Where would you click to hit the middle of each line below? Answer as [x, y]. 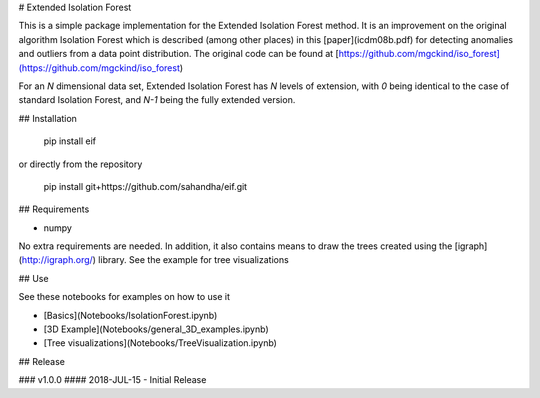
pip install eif [70, 141]
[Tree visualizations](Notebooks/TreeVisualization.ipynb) [160, 343]
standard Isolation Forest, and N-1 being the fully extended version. [157, 100]
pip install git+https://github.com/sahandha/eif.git [145, 186]
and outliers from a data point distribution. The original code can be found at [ [178, 54]
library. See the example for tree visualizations [193, 260]
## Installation [47, 118]
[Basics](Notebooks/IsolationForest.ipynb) [130, 315]
